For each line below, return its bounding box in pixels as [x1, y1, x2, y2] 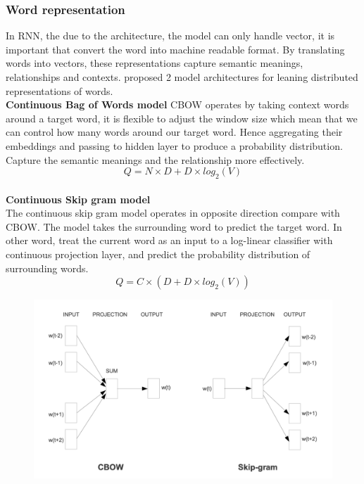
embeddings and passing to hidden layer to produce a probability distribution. [6, 138, 343, 153]
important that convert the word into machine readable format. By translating [6, 42, 345, 56]
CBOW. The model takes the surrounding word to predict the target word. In [6, 219, 342, 234]
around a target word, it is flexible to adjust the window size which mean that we [6, 110, 358, 125]
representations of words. [6, 83, 113, 98]
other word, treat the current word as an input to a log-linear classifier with [6, 233, 333, 248]
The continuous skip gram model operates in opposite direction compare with [6, 205, 340, 220]
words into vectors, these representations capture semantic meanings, [6, 56, 303, 70]
